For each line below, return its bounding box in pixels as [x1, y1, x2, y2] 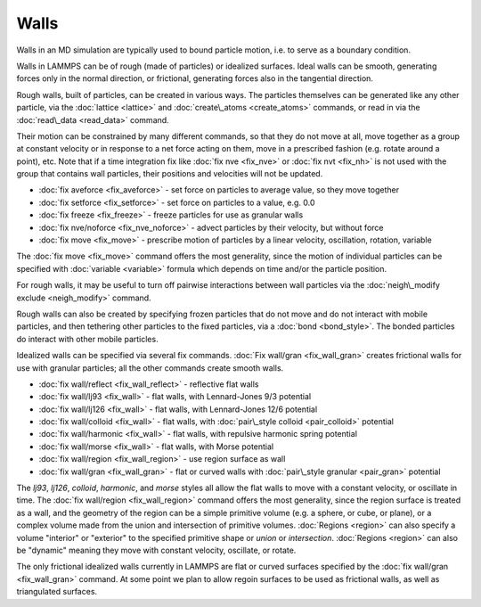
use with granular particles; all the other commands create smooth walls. [16, 362, 284, 373]
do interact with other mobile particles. [16, 333, 159, 344]
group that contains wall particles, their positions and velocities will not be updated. [16, 168, 323, 179]
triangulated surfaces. [16, 586, 98, 597]
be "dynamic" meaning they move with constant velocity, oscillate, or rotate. [16, 545, 297, 555]
